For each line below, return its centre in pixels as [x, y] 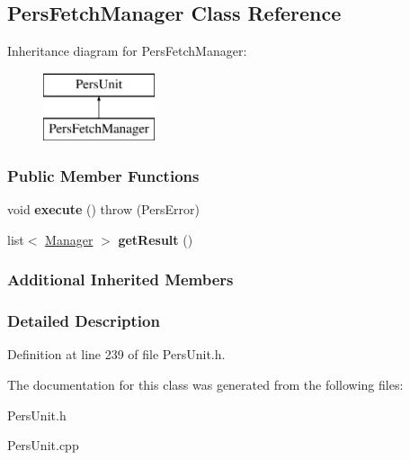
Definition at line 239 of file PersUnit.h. [116, 354]
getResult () [156, 239]
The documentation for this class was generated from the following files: [205, 385]
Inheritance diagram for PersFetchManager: [127, 51]
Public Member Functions [103, 175]
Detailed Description [84, 321]
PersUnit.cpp [43, 445]
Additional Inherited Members [120, 280]
